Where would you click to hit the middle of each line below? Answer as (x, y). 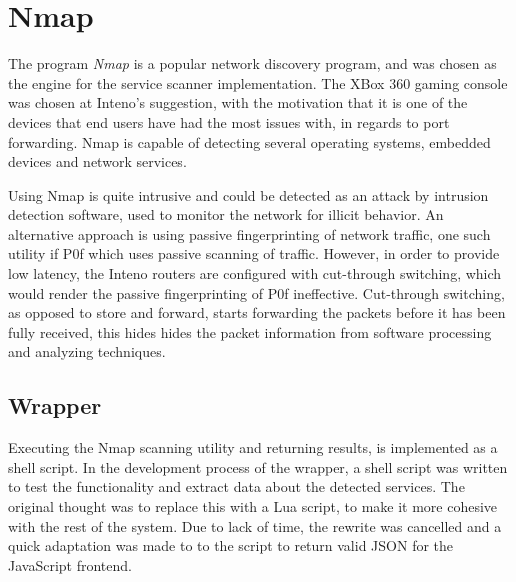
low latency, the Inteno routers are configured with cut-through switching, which (255, 273)
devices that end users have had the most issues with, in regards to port (229, 121)
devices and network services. (97, 161)
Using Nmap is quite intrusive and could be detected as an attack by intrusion (248, 194)
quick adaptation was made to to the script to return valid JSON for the (231, 545)
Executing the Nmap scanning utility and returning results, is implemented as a (253, 447)
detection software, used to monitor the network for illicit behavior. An (226, 214)
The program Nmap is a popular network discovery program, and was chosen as (252, 63)
